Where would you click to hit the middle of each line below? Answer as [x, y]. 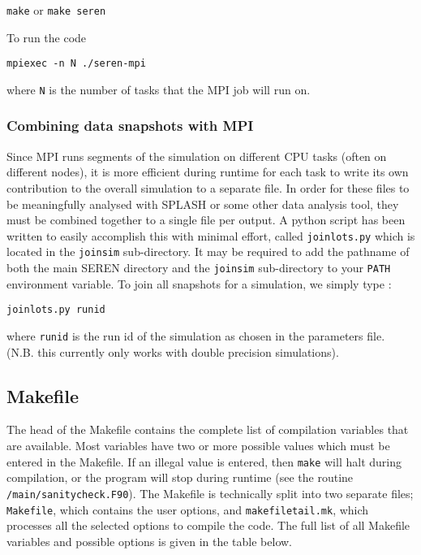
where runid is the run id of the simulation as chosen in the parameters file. [196, 335]
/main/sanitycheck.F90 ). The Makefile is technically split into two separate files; [210, 493]
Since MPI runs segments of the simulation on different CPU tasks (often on [197, 156]
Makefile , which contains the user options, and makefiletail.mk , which [188, 509]
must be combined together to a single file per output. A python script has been [206, 220]
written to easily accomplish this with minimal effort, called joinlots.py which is [211, 235]
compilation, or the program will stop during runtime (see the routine [180, 477]
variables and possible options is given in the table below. [149, 541]
